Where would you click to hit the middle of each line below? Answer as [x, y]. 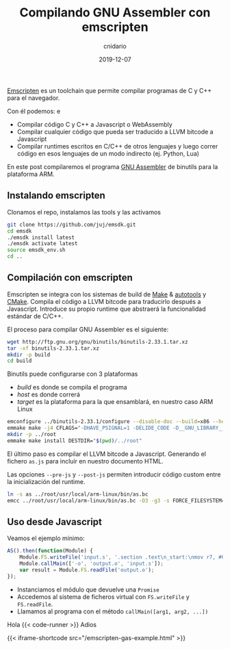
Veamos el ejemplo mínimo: [46, 538]
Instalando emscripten [56, 195]
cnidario [115, 46]
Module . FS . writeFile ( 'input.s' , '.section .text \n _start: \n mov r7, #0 [122, 557]
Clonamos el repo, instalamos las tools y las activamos [84, 212]
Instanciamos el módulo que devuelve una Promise [88, 589]
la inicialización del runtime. [46, 481]
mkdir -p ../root [32, 435]
